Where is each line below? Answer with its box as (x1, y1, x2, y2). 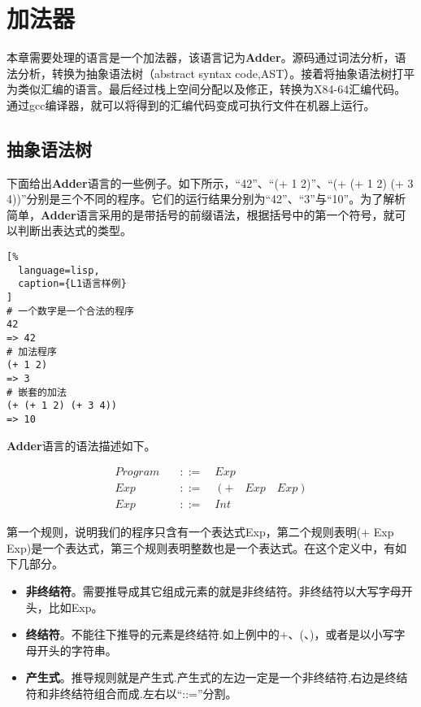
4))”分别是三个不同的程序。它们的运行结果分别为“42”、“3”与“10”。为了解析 (7, 190, 406, 207)
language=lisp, (18, 264, 100, 276)
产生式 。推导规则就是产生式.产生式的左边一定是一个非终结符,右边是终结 (25, 669, 408, 686)
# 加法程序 (7, 345, 57, 358)
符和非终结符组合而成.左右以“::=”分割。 (25, 685, 237, 702)
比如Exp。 (48, 598, 103, 615)
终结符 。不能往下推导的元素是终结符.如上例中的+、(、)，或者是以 (25, 626, 371, 643)
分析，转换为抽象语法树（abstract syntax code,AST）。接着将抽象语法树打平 (17, 64, 415, 81)
